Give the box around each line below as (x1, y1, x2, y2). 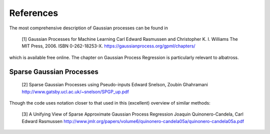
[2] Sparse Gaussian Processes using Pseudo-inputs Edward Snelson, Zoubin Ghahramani (21, 82, 208, 88)
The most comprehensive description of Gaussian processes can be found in (9, 25, 168, 31)
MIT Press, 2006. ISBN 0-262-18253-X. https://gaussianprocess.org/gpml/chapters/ (21, 43, 195, 49)
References (9, 7, 58, 18)
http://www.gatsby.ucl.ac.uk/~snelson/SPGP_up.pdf (21, 89, 129, 95)
